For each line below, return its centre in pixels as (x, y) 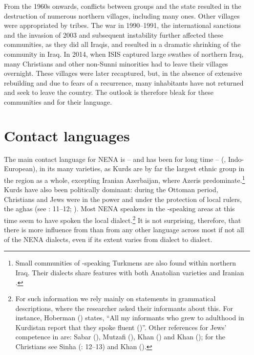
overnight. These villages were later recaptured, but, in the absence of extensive (123, 73)
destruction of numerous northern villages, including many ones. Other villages (122, 15)
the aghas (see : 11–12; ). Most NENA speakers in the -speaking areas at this (119, 209)
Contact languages (67, 135)
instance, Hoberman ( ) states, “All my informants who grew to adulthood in (130, 318)
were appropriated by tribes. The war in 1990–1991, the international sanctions (123, 25)
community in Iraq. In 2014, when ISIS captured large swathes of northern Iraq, (124, 54)
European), (21, 168)
